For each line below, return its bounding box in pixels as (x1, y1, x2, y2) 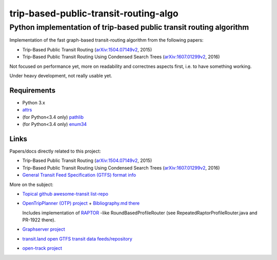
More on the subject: (9, 181, 54, 188)
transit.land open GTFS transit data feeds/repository (22, 235, 133, 242)
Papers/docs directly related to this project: (9, 148, 101, 154)
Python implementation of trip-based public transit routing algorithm (9, 23, 249, 32)
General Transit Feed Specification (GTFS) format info (22, 172, 136, 178)
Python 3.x (22, 99, 46, 105)
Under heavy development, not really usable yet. (9, 72, 112, 79)
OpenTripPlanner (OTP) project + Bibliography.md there (22, 200, 140, 207)
